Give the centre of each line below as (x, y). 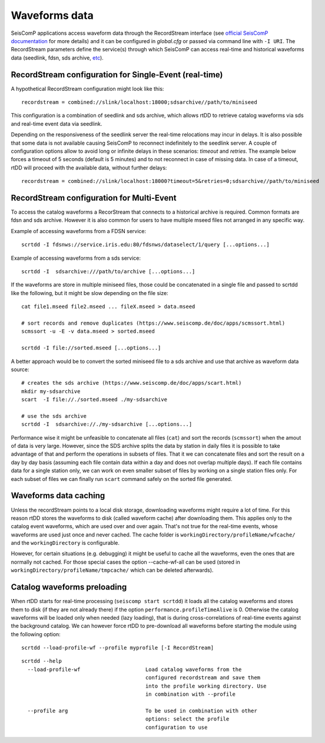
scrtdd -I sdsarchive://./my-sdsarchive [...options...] (107, 424)
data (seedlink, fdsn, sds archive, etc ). (57, 58)
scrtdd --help (42, 661)
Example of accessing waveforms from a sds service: (76, 258)
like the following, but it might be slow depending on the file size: (89, 293)
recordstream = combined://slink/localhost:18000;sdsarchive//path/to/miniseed (139, 102)
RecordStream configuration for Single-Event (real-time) (117, 75)
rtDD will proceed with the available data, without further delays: (89, 168)
